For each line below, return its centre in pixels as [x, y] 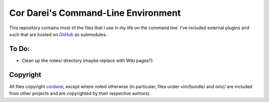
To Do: [19, 49]
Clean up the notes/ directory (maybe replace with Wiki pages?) [87, 60]
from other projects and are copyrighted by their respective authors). [80, 94]
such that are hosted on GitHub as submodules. [58, 34]
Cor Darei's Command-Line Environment [95, 13]
